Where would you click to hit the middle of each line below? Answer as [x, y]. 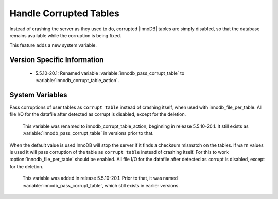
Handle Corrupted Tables [64, 13]
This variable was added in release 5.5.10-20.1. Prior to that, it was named [100, 178]
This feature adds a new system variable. [53, 45]
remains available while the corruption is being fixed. [65, 35]
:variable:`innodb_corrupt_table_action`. [77, 81]
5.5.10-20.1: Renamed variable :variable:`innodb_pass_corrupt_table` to [110, 73]
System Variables [38, 95]
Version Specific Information [57, 60]
